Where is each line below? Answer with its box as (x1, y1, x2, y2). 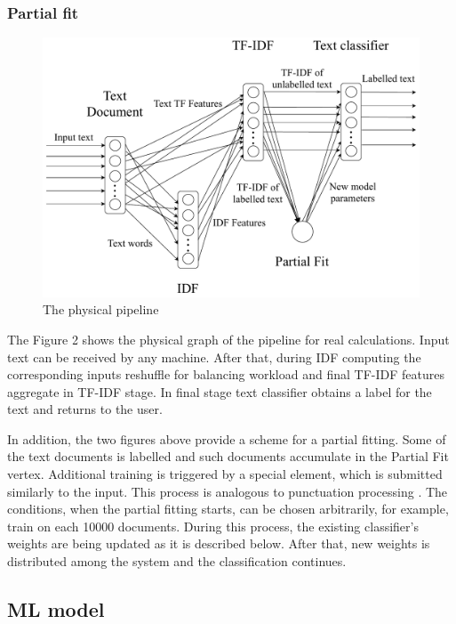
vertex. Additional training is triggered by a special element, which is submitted (7, 465, 443, 483)
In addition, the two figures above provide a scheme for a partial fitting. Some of (7, 429, 446, 448)
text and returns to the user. (7, 400, 163, 418)
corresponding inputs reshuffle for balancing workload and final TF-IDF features (7, 365, 444, 384)
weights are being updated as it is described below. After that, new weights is (7, 534, 430, 553)
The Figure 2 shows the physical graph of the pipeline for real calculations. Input (7, 329, 450, 348)
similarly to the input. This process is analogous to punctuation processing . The (7, 482, 448, 500)
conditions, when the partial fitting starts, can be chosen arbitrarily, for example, (7, 499, 449, 518)
